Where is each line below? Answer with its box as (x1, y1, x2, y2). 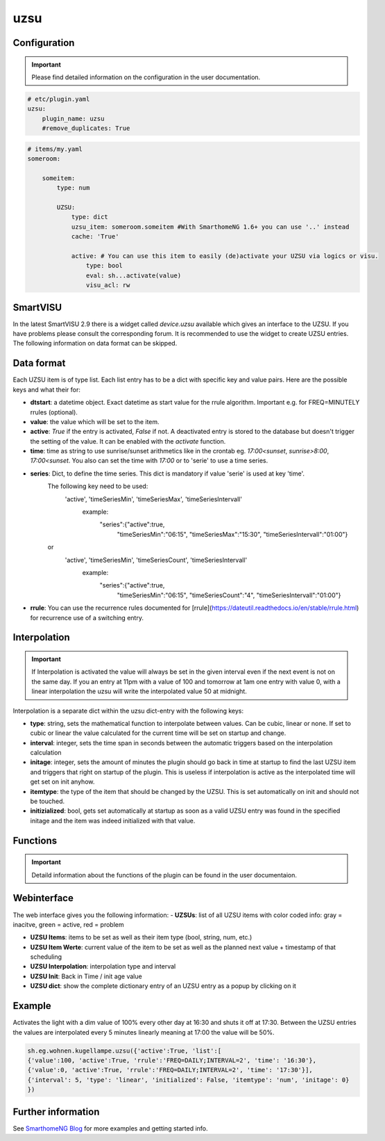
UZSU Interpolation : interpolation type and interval (30, 962, 176, 971)
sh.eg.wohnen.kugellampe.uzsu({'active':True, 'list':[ (27, 1046, 222, 1055)
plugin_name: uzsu (42, 115, 105, 122)
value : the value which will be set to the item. (30, 417, 160, 426)
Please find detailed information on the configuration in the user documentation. (31, 73, 261, 81)
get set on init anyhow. (30, 777, 95, 786)
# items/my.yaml (27, 145, 83, 153)
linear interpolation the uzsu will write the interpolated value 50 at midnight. (31, 687, 248, 695)
